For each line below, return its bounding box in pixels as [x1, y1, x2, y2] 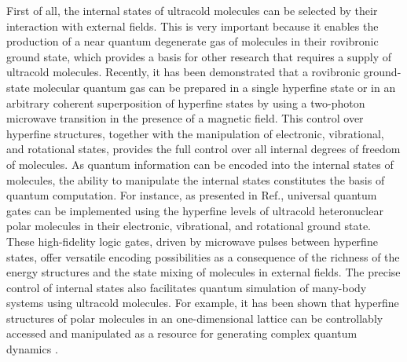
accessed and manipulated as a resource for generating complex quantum [6, 325, 357, 342]
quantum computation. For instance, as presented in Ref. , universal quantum [6, 187, 377, 203]
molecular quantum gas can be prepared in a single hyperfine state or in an [33, 79, 396, 95]
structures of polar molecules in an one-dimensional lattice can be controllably [6, 309, 383, 326]
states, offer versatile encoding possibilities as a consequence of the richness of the [6, 248, 400, 265]
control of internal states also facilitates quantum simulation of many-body [6, 279, 367, 295]
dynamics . [6, 341, 58, 357]
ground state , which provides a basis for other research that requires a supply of [6, 48, 392, 64]
